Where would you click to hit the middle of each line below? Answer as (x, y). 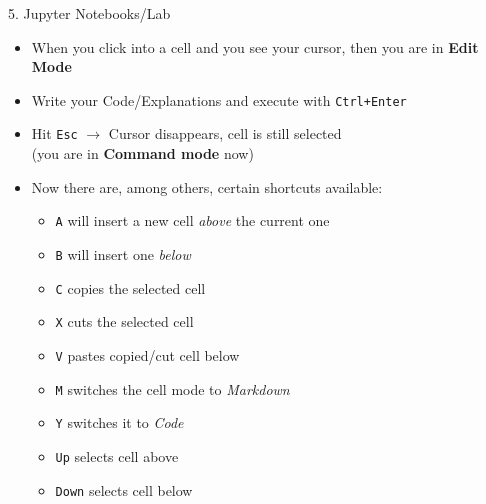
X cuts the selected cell (124, 321)
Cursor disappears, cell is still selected (225, 133)
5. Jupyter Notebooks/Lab (89, 13)
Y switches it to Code (119, 422)
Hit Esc (54, 133)
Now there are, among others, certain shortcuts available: (207, 186)
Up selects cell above (117, 455)
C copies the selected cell (130, 287)
